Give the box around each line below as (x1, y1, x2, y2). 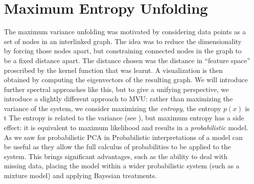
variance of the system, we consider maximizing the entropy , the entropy (4, 103, 221, 113)
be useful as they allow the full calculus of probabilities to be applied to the (4, 141, 231, 152)
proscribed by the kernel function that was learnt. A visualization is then (4, 65, 223, 75)
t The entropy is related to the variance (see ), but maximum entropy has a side (4, 113, 244, 123)
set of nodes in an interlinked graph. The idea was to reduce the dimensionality (4, 36, 242, 46)
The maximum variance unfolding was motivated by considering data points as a (4, 26, 246, 37)
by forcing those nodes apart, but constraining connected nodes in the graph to (4, 46, 242, 56)
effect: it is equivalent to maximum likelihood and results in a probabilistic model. (4, 122, 248, 133)
